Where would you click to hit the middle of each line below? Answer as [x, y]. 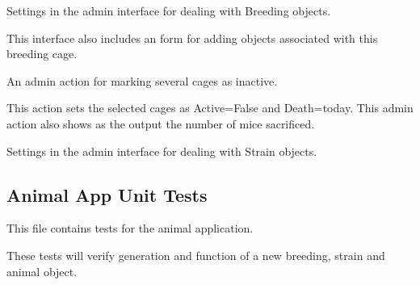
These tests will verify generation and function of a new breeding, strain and [196, 255]
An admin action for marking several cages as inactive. [142, 80]
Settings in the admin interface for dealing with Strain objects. [162, 151]
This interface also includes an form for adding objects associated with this [192, 38]
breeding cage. [42, 54]
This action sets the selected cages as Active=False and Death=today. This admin [210, 108]
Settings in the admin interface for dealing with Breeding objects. [169, 10]
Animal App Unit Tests [107, 194]
